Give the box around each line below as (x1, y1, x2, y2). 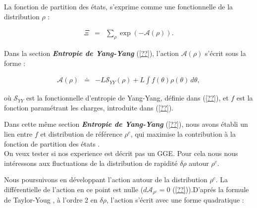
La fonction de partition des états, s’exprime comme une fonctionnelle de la (4, 1, 233, 11)
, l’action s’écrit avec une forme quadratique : (106, 195, 244, 205)
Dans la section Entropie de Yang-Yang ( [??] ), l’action (4, 48, 179, 58)
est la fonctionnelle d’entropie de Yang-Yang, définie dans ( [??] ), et (26, 93, 229, 103)
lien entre (4, 129, 33, 139)
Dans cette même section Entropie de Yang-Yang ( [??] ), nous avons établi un (4, 119, 248, 129)
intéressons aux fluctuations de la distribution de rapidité (4, 157, 178, 168)
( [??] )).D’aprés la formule (172, 184, 249, 194)
